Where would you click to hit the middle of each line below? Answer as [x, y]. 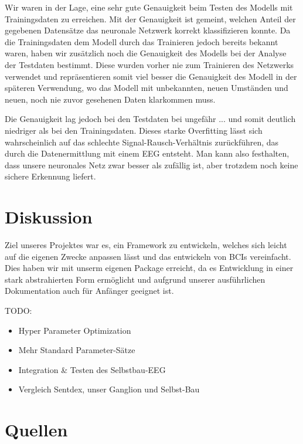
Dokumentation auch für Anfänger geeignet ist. [89, 291]
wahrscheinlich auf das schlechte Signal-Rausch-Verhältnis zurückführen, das [142, 142]
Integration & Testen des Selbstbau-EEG [92, 369]
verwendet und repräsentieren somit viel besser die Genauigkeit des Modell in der [151, 76]
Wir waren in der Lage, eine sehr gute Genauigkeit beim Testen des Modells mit [149, 7]
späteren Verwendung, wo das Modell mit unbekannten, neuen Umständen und [147, 88]
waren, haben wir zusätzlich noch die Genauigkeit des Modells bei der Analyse [146, 53]
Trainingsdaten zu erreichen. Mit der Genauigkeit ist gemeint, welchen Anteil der [150, 18]
